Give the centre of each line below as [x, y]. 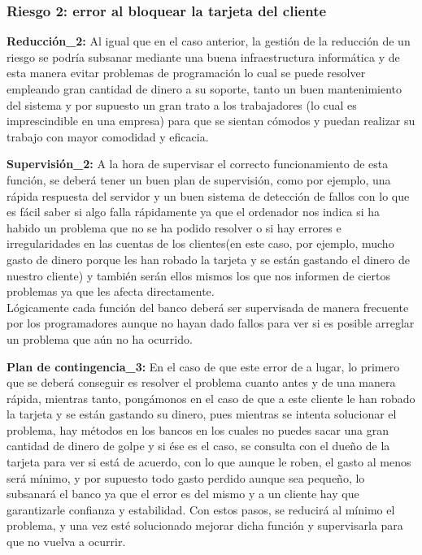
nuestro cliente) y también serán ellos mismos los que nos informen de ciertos [199, 275]
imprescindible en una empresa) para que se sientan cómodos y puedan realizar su [211, 121]
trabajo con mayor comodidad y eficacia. [108, 136]
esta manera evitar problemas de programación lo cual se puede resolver [186, 73]
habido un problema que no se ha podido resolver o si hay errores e [174, 227]
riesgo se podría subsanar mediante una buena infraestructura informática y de [203, 56]
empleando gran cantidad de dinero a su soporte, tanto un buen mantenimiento [204, 89]
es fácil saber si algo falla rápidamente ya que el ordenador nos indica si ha [194, 212]
